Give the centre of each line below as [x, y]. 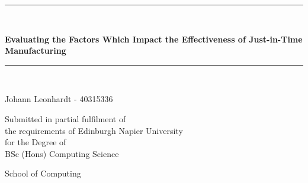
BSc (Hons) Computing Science [62, 153]
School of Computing [43, 173]
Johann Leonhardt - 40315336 [59, 99]
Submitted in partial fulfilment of [65, 118]
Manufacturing [36, 50]
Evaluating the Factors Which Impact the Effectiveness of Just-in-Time [154, 39]
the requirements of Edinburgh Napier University [94, 130]
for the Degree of [36, 142]
